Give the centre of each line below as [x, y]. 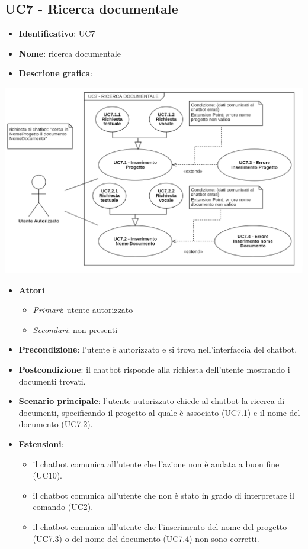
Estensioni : [41, 443]
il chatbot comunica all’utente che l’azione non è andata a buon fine [156, 464]
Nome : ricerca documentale [70, 53]
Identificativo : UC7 [57, 33]
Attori [32, 290]
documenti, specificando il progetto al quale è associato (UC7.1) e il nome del [159, 412]
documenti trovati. [52, 381]
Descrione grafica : [56, 73]
